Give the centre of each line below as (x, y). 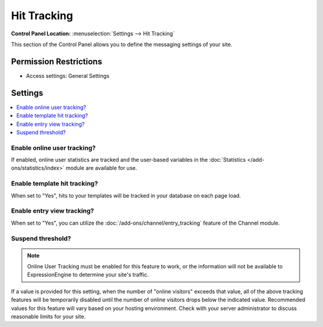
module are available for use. (102, 168)
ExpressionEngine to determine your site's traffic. (88, 275)
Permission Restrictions (57, 61)
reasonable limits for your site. (48, 317)
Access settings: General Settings (68, 75)
